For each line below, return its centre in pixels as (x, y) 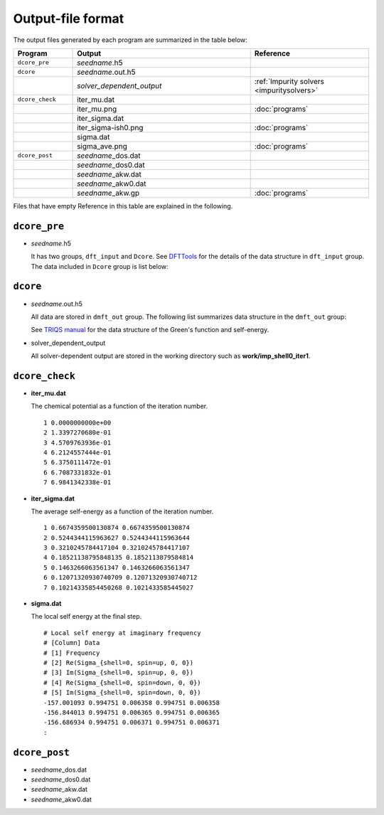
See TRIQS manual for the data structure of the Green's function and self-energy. (150, 330)
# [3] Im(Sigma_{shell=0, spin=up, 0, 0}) (119, 673)
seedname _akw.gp (108, 193)
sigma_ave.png (102, 146)
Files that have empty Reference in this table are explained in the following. (123, 206)
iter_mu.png (97, 109)
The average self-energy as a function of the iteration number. (122, 511)
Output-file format (69, 18)
